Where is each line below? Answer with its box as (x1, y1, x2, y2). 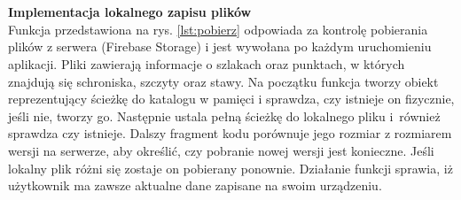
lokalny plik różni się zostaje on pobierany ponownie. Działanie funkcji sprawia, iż (8, 158, 453, 177)
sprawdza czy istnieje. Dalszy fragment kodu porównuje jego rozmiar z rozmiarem (8, 124, 452, 142)
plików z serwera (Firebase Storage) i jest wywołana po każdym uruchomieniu (8, 37, 432, 56)
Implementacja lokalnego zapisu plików (8, 3, 252, 21)
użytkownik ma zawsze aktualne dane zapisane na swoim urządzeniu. (8, 176, 382, 195)
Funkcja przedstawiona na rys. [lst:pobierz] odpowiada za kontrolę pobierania (8, 19, 428, 38)
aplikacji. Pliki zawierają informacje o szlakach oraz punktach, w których (8, 54, 405, 73)
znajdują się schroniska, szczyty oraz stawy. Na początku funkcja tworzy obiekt (8, 72, 439, 90)
